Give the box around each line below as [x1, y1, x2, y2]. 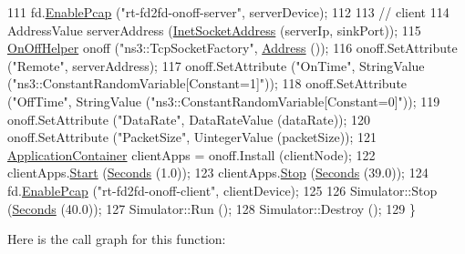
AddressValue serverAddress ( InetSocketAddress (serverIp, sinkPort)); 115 [7, 20, 421, 39]
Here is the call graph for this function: [7, 229, 226, 249]
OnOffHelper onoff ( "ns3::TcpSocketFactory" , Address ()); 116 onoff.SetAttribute [7, 38, 458, 57]
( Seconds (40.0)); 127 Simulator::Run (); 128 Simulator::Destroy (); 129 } [7, 198, 416, 218]
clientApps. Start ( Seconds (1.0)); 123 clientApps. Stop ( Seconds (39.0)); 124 [7, 163, 429, 182]
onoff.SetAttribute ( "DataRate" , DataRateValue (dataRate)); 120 [7, 109, 371, 128]
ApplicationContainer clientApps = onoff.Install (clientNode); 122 [7, 145, 376, 164]
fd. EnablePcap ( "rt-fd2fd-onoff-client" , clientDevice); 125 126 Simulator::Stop [7, 180, 438, 199]
